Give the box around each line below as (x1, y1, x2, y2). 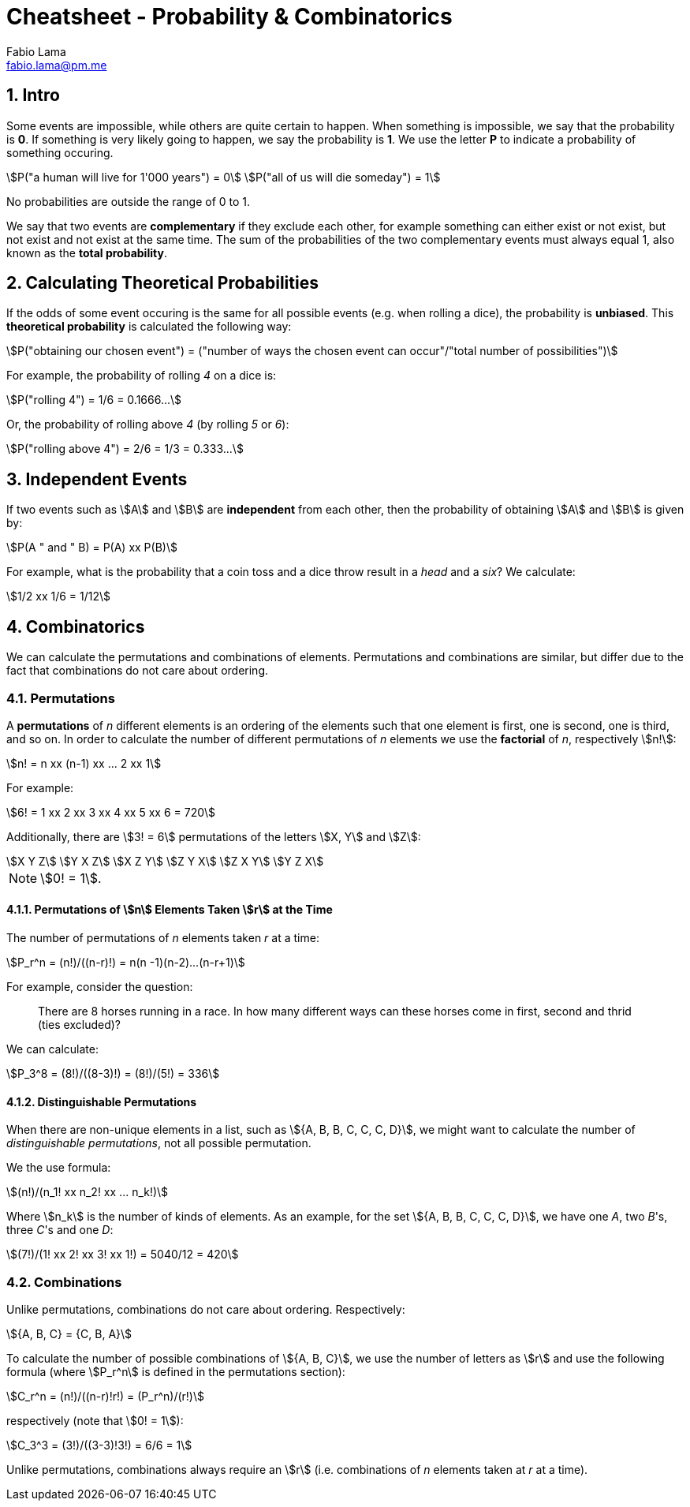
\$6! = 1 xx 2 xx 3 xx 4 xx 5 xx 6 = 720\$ (6, 805, 215, 819)
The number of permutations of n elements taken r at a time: (6, 931, 319, 945)
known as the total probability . (6, 245, 167, 260)
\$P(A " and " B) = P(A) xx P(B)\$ (6, 540, 177, 555)
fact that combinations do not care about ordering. (6, 664, 268, 678)
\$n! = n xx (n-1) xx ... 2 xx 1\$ (6, 756, 162, 770)
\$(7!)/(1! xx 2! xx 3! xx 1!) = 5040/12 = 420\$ (6, 1247, 239, 1262)
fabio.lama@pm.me (6, 58, 107, 72)
